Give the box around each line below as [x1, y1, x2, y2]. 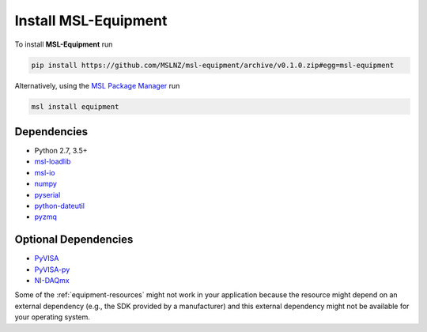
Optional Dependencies [14, 233, 134, 247]
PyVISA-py [34, 265, 70, 274]
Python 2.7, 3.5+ [34, 146, 88, 155]
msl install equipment [31, 102, 119, 111]
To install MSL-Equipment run [14, 40, 113, 49]
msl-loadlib [34, 157, 71, 166]
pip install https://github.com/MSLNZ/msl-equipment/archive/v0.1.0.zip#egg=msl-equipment [31, 60, 395, 70]
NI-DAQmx [34, 276, 70, 285]
